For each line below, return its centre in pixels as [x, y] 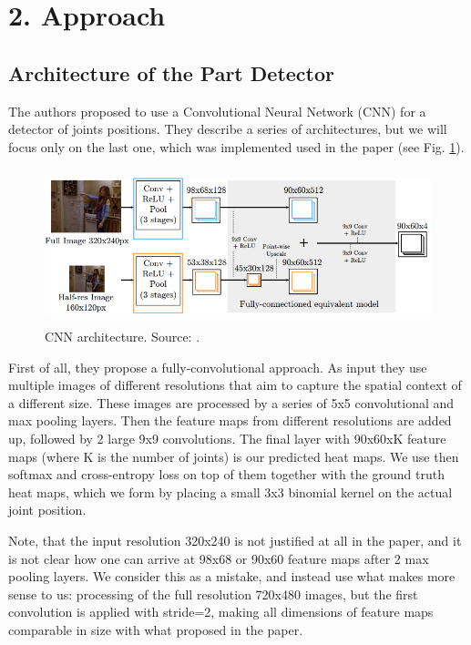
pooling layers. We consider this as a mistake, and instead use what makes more [232, 576]
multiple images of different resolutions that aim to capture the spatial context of [235, 385]
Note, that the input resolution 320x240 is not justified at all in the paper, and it [235, 540]
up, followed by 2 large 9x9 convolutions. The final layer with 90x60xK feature [227, 438]
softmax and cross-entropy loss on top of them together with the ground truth [226, 474]
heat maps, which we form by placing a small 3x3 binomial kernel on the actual [230, 491]
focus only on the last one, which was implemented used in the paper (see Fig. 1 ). [236, 146]
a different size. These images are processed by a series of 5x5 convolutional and [231, 402]
